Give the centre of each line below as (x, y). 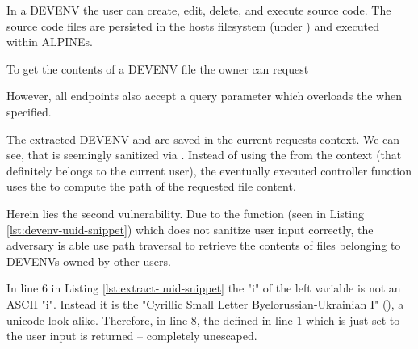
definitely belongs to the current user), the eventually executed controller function (209, 170)
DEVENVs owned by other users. (89, 261)
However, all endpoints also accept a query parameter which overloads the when (204, 96)
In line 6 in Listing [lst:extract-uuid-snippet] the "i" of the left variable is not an (204, 288)
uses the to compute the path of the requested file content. (151, 186)
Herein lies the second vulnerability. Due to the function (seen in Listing (185, 213)
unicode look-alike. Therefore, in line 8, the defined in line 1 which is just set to (203, 320)
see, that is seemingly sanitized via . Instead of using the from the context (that (204, 155)
